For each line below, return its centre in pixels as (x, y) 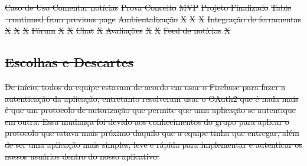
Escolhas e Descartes (69, 62)
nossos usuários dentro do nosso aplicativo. (82, 156)
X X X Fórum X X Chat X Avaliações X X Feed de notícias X (118, 30)
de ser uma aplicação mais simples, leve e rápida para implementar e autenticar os (153, 144)
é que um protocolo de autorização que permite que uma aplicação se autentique (150, 110)
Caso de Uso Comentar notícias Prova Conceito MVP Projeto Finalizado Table (148, 7)
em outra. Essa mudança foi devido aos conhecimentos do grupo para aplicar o (147, 121)
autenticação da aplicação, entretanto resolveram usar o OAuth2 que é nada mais (152, 98)
